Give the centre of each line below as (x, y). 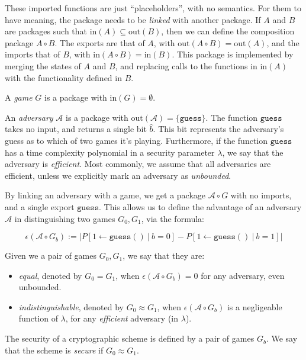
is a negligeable (255, 306)
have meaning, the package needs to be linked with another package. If (133, 19)
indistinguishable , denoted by (71, 306)
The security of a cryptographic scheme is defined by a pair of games (130, 338)
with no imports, (261, 195)
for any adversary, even (243, 275)
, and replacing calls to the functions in (186, 65)
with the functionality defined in (63, 77)
